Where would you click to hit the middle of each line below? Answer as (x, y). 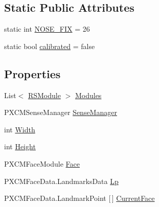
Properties (32, 73)
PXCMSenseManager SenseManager (61, 112)
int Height (20, 146)
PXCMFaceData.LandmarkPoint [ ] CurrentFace (79, 198)
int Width (20, 129)
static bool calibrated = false (50, 46)
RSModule (44, 95)
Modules (88, 95)
